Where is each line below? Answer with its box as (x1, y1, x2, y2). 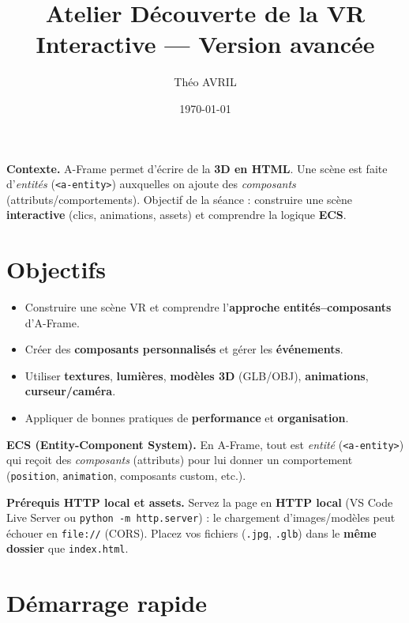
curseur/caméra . (24, 383, 116, 399)
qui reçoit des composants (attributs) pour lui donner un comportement (6, 451, 353, 468)
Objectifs (6, 253, 106, 285)
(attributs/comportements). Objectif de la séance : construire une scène (6, 191, 353, 207)
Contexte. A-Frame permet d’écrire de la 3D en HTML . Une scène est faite (6, 160, 388, 176)
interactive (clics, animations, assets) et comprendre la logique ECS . (6, 206, 347, 223)
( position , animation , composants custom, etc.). (6, 466, 246, 483)
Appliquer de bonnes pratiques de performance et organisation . (24, 410, 349, 426)
